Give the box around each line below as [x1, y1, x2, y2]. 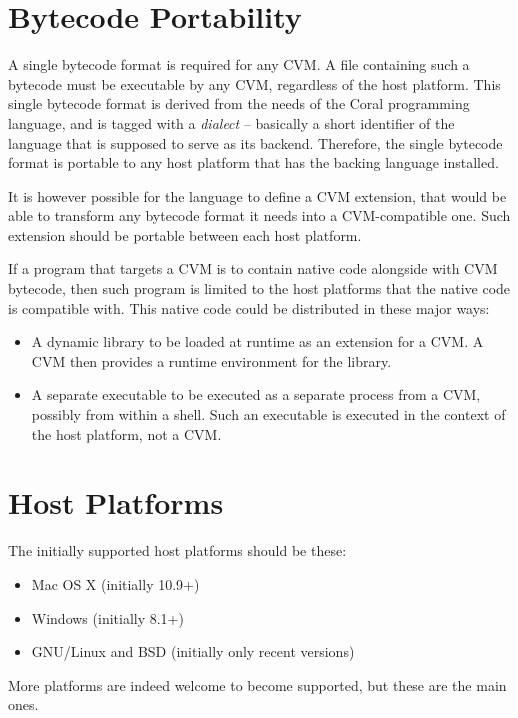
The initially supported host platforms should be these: [8, 540, 347, 561]
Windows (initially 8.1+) [31, 607, 184, 628]
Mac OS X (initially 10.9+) [31, 573, 200, 594]
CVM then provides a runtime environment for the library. [31, 350, 392, 371]
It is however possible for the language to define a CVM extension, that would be [8, 185, 507, 206]
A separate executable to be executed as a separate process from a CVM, [31, 384, 481, 405]
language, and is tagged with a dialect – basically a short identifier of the [8, 112, 455, 133]
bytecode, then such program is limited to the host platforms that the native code [8, 278, 511, 299]
